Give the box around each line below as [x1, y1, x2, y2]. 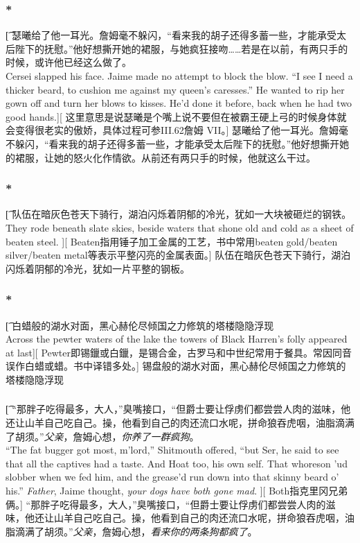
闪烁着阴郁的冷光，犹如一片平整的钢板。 [6, 261, 190, 275]
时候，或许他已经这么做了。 [6, 55, 132, 69]
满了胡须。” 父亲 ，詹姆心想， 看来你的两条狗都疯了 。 [24, 524, 258, 538]
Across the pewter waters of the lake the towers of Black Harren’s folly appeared [6, 331, 348, 346]
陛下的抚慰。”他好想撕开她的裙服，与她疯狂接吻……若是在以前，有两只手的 [15, 41, 348, 55]
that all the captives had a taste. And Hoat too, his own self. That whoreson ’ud [6, 456, 348, 470]
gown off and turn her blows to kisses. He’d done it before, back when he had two [6, 96, 352, 110]
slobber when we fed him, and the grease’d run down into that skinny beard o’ [6, 469, 339, 484]
